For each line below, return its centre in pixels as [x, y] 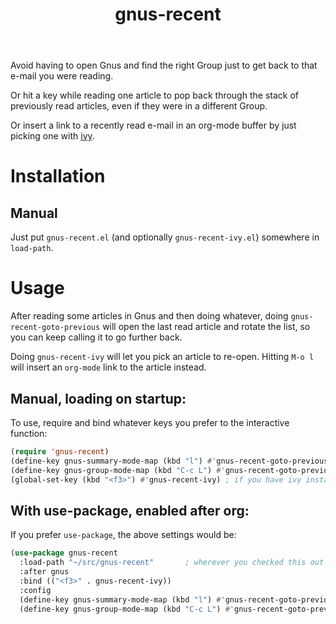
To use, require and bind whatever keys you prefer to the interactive [150, 422]
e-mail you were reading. [62, 76]
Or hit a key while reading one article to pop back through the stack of [154, 95]
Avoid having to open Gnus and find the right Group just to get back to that [164, 65]
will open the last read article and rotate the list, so [206, 327]
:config [35, 590]
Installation [58, 176]
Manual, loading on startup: [98, 398]
